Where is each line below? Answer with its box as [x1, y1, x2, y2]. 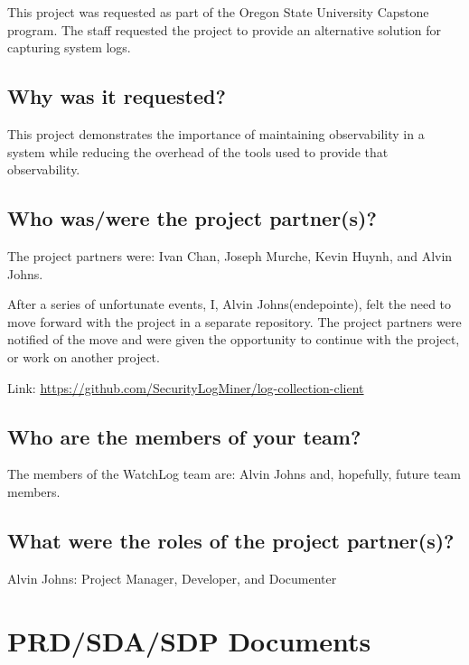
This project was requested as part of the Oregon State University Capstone [7, 3, 429, 21]
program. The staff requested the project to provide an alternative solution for [7, 20, 442, 39]
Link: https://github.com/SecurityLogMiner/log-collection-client [7, 378, 364, 397]
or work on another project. [7, 347, 160, 366]
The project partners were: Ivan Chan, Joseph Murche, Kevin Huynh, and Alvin [7, 246, 453, 265]
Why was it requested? [7, 82, 226, 110]
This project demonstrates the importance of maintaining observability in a [7, 124, 425, 143]
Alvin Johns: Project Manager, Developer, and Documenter [7, 568, 337, 587]
